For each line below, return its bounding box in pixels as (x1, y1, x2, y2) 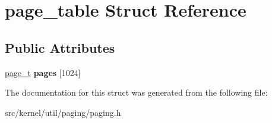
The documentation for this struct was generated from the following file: (5, 86, 268, 99)
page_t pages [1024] (5, 66, 81, 78)
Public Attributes (5, 38, 115, 56)
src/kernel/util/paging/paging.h (5, 106, 121, 118)
